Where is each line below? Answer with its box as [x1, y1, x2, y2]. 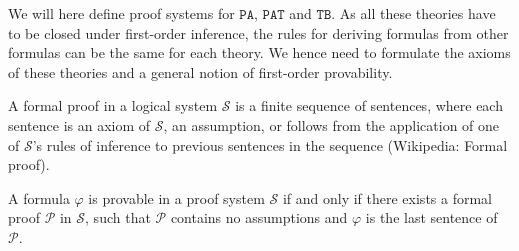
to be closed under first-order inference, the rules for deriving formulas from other [8, 22, 509, 43]
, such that [85, 207, 151, 228]
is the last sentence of [365, 207, 498, 228]
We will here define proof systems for [8, 3, 235, 23]
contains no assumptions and [170, 207, 348, 228]
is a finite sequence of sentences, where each [235, 95, 503, 116]
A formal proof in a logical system [8, 95, 218, 116]
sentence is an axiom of [8, 114, 151, 135]
